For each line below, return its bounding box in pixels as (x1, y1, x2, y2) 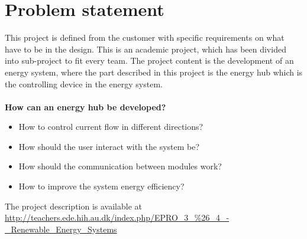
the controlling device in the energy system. (5, 77, 163, 90)
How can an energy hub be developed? (5, 100, 166, 113)
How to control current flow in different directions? (18, 120, 203, 133)
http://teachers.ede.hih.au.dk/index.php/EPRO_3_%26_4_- (5, 211, 230, 224)
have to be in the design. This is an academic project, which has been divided (5, 42, 286, 55)
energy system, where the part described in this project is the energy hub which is (5, 66, 303, 78)
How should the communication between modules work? (18, 160, 222, 172)
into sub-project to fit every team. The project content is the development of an (5, 54, 294, 67)
